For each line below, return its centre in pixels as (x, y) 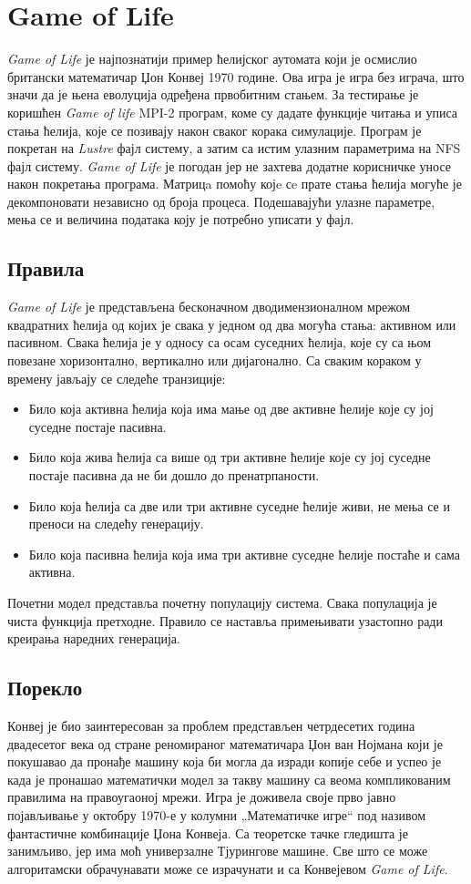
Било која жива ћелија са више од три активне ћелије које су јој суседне (230, 457)
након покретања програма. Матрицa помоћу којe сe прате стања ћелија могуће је (235, 184)
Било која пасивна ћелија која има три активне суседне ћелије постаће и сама (245, 554)
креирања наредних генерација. (94, 638)
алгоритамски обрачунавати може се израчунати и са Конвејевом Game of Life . (228, 868)
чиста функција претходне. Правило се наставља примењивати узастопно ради (225, 620)
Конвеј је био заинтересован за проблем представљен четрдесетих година (211, 725)
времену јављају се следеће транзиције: (117, 378)
